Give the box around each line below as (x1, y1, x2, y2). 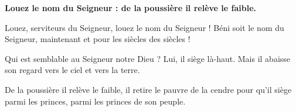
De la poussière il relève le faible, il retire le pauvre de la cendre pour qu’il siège (5, 83, 292, 95)
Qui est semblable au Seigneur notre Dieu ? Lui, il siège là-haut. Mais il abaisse (5, 52, 291, 64)
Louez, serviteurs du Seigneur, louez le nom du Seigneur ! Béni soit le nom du (5, 21, 284, 33)
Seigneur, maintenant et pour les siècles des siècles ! (5, 33, 190, 45)
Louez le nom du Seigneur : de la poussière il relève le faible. (5, 2, 257, 13)
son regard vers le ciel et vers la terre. (5, 64, 140, 76)
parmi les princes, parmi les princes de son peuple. (5, 95, 186, 107)
